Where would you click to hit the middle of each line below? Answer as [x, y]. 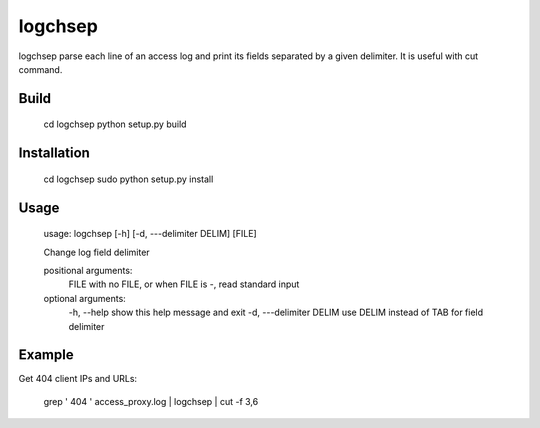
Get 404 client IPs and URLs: [78, 379]
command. [40, 69]
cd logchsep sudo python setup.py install [128, 179]
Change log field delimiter [96, 252]
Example [46, 355]
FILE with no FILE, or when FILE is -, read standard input [184, 284]
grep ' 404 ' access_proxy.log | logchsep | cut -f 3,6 [151, 401]
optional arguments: [85, 298]
